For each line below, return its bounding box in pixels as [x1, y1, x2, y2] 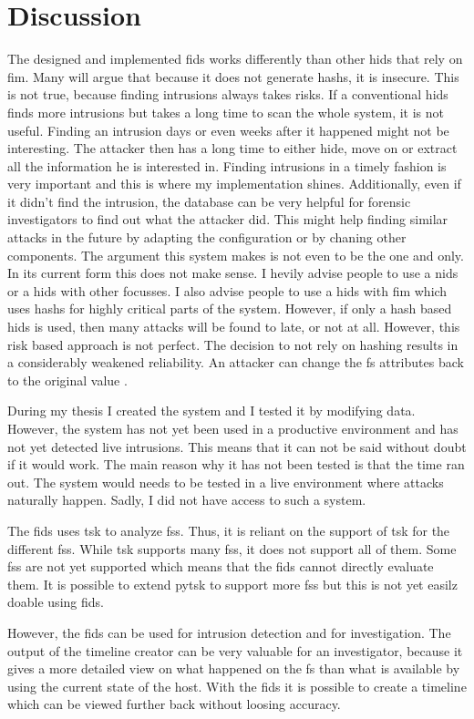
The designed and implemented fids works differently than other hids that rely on [7, 49, 463, 68]
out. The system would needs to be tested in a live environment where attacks [7, 472, 444, 491]
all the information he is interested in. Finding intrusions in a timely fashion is [7, 156, 447, 175]
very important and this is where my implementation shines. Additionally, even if [7, 174, 461, 193]
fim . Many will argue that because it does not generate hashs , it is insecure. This [7, 67, 459, 86]
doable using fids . [7, 592, 104, 611]
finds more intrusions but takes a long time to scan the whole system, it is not [7, 102, 444, 121]
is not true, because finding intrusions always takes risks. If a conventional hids [7, 85, 448, 104]
